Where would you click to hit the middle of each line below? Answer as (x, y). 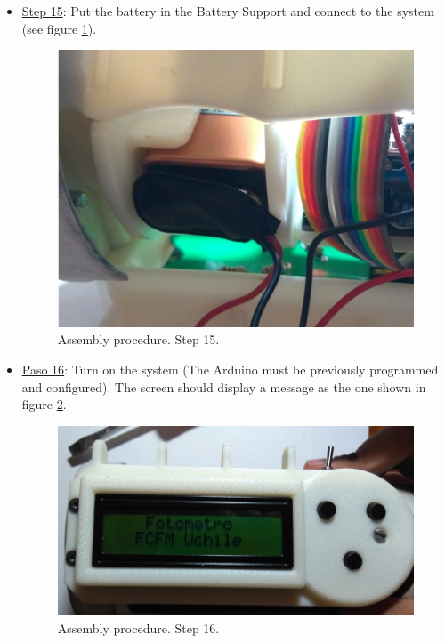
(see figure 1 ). (59, 28)
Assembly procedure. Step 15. (138, 339)
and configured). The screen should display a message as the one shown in (224, 386)
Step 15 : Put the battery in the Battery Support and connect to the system (228, 11)
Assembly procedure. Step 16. (138, 627)
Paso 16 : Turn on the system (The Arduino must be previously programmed (230, 369)
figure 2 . (44, 404)
